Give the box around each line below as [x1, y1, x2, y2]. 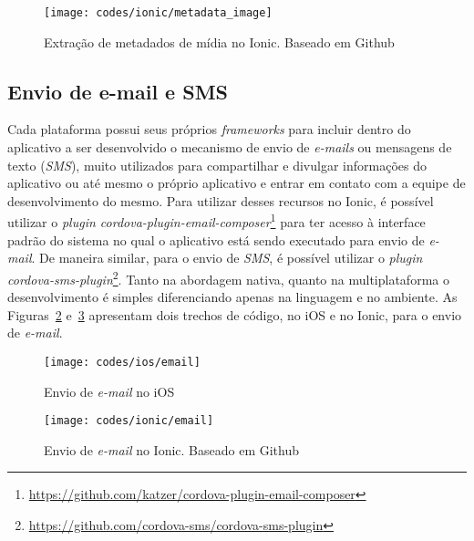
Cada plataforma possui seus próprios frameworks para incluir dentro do [7, 120, 411, 139]
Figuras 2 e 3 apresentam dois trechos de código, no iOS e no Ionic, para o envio [7, 305, 462, 324]
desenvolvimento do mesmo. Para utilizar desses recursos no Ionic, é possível [7, 191, 434, 210]
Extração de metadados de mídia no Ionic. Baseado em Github [44, 32, 395, 51]
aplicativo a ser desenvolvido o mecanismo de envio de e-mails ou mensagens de [7, 138, 452, 157]
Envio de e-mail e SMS [7, 77, 229, 105]
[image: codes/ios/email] [44, 355, 201, 369]
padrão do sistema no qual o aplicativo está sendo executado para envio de [7, 230, 425, 249]
